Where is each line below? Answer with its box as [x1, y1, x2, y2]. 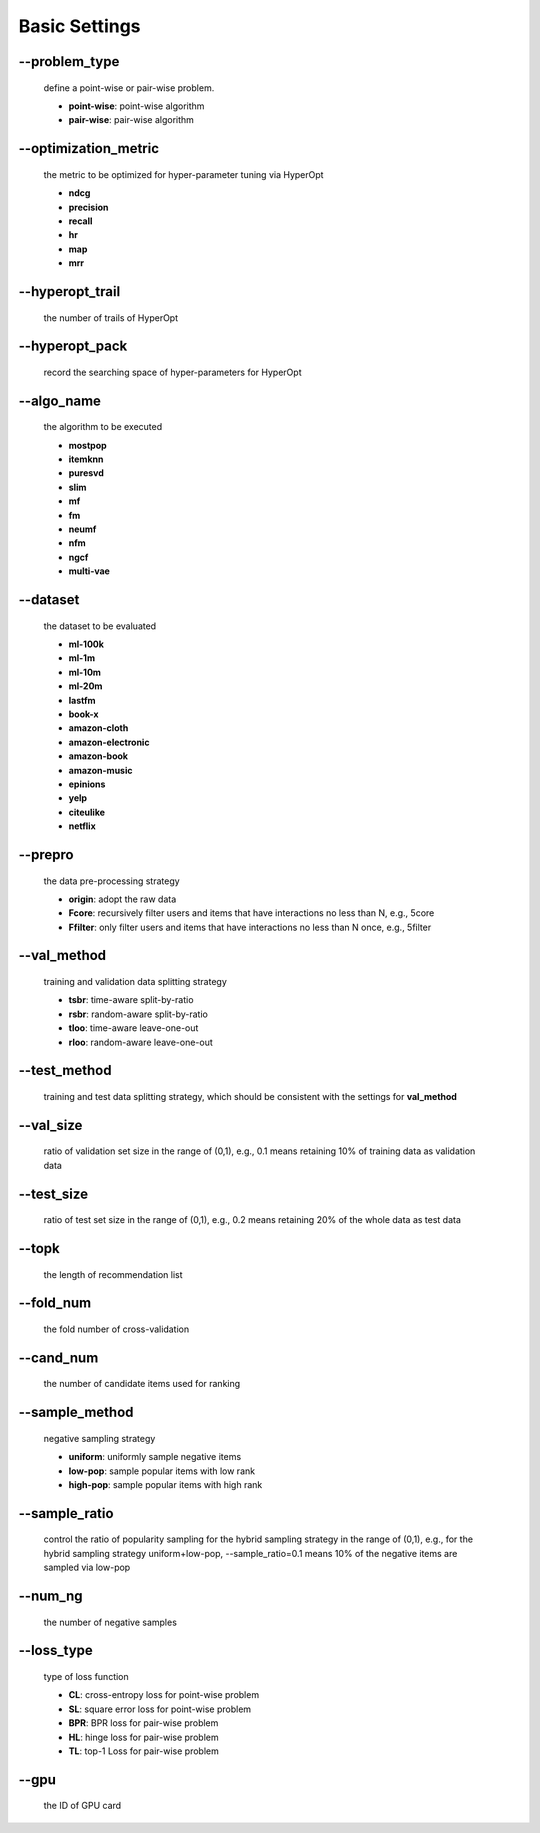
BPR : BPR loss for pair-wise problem [68, 1717, 219, 1729]
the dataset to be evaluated [43, 620, 157, 632]
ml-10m [68, 666, 102, 678]
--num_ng [18, 1588, 84, 1605]
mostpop [68, 439, 107, 451]
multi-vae [68, 565, 110, 577]
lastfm [68, 694, 96, 706]
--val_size [18, 1116, 83, 1134]
